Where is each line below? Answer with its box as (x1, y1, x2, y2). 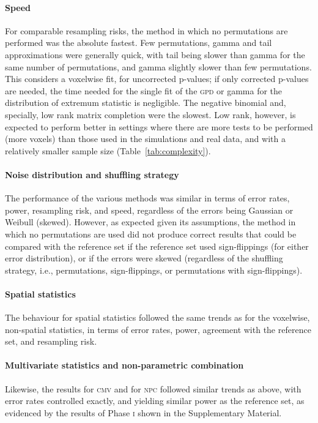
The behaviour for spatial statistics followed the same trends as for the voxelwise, (5, 311, 310, 324)
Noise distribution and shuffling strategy (5, 168, 179, 181)
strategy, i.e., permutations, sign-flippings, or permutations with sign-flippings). (5, 263, 303, 276)
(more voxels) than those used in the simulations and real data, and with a (5, 132, 286, 145)
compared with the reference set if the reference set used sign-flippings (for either (5, 239, 309, 252)
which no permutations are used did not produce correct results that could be (5, 227, 297, 240)
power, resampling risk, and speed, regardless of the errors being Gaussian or (5, 203, 294, 216)
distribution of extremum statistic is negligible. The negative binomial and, (5, 96, 286, 109)
